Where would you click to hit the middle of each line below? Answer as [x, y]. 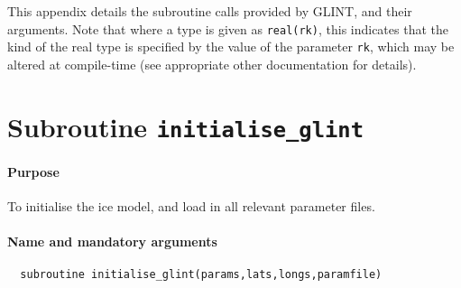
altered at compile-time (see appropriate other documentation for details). [212, 64]
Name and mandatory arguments [112, 241]
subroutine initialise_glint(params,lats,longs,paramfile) [201, 275]
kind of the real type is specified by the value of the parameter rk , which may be [231, 46]
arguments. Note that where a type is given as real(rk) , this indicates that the [228, 28]
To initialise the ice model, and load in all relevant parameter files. [191, 205]
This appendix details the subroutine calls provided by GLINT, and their [210, 11]
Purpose [33, 171]
